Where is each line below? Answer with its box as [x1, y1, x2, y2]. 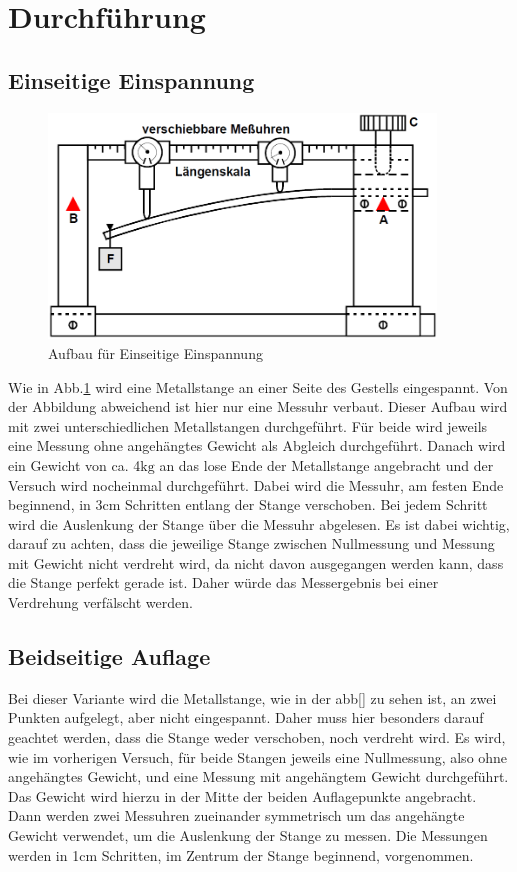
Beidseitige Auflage [8, 641, 211, 672]
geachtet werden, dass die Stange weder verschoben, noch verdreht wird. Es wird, [8, 727, 506, 748]
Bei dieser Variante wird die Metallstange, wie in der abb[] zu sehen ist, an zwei [8, 687, 497, 708]
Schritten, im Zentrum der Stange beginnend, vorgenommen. [101, 844, 474, 865]
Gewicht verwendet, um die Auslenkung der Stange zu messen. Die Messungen [8, 825, 488, 846]
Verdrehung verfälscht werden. [8, 592, 193, 613]
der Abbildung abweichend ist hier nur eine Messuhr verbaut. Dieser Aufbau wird [8, 396, 508, 417]
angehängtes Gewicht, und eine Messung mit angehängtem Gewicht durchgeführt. [8, 766, 509, 787]
